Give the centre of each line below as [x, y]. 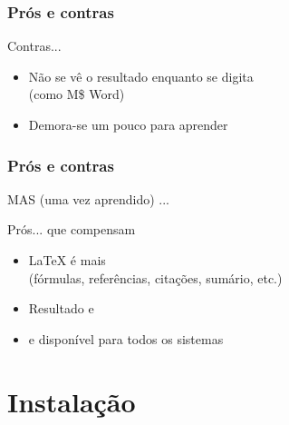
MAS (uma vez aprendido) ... [88, 198]
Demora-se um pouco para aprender [128, 124]
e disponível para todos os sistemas [126, 338]
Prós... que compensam [72, 229]
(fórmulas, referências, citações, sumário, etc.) [155, 277]
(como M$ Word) [77, 94]
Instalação [72, 401]
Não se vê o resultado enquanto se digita [141, 76]
